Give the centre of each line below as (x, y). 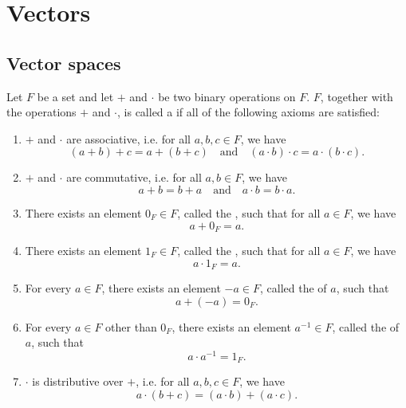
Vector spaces (64, 63)
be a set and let (75, 96)
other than (131, 326)
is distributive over (78, 381)
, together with (357, 96)
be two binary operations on (227, 96)
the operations (41, 112)
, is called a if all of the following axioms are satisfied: (248, 112)
